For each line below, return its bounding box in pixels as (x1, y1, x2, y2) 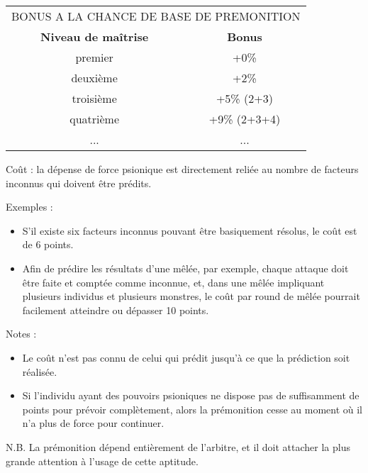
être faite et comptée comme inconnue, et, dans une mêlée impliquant (22, 274, 325, 289)
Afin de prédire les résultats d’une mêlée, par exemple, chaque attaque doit (22, 260, 349, 275)
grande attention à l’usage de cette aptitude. (6, 453, 199, 468)
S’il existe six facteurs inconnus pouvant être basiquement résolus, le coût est (22, 223, 357, 238)
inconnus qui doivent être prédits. (6, 175, 152, 190)
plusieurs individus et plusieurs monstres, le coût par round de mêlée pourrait (22, 289, 360, 304)
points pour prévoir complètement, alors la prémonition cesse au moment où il (22, 401, 363, 416)
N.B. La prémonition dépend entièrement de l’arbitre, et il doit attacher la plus (6, 439, 351, 454)
